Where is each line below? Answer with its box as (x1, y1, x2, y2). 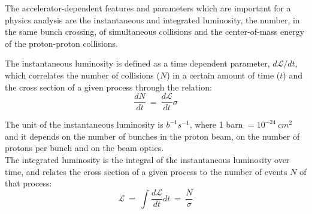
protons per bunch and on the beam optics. (5, 141, 164, 154)
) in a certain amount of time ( (166, 68, 280, 81)
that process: (5, 177, 52, 189)
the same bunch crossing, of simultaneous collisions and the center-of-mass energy (5, 25, 305, 38)
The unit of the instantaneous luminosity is (5, 118, 163, 131)
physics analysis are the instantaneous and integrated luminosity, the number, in (5, 13, 300, 26)
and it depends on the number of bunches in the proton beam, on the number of (5, 129, 300, 142)
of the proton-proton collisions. (5, 37, 118, 49)
